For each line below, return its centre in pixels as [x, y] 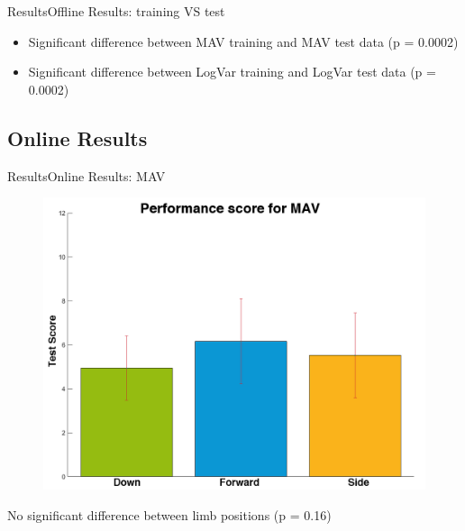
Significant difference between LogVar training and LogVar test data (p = [232, 72]
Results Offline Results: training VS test [116, 11]
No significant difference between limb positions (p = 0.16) [169, 514]
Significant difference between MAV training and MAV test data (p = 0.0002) [243, 41]
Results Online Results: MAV [87, 175]
